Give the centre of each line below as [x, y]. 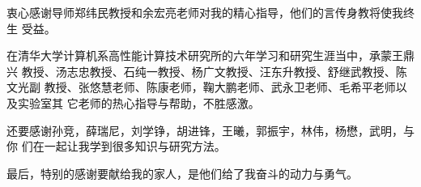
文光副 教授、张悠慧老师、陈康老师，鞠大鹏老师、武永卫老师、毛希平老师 [201, 87]
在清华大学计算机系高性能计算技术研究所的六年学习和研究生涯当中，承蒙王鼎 [210, 55]
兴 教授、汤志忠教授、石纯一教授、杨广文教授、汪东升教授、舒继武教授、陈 [207, 71]
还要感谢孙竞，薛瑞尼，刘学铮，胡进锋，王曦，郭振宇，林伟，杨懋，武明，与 [210, 130]
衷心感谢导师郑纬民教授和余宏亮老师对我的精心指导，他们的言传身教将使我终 [210, 12]
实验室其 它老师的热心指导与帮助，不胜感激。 [138, 102]
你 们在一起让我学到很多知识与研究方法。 [116, 146]
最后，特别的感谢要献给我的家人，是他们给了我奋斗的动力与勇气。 [182, 173]
